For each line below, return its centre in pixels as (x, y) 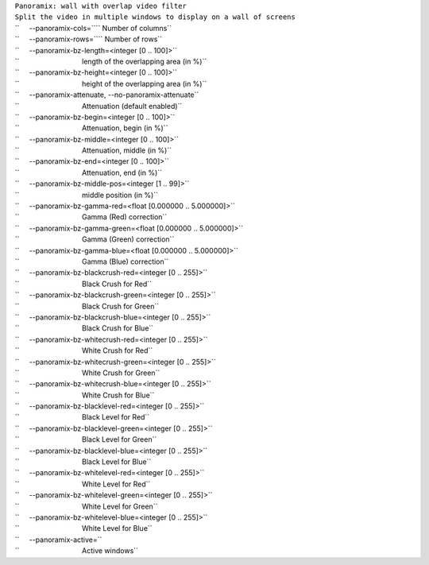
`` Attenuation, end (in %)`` (89, 172)
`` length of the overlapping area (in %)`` (111, 61)
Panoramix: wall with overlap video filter (100, 6)
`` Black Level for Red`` (82, 417)
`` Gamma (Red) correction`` (91, 217)
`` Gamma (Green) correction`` (95, 239)
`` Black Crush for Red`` (83, 284)
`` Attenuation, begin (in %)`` (91, 128)
